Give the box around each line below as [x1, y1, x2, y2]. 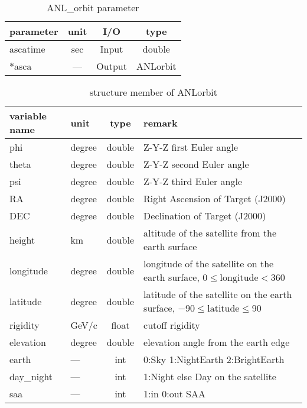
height [9, 232, 35, 247]
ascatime [9, 42, 45, 56]
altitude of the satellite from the [143, 226, 277, 239]
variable [9, 109, 47, 122]
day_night [9, 370, 53, 383]
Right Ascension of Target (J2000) [143, 192, 286, 205]
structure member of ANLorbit [89, 85, 218, 99]
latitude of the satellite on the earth [143, 287, 292, 301]
